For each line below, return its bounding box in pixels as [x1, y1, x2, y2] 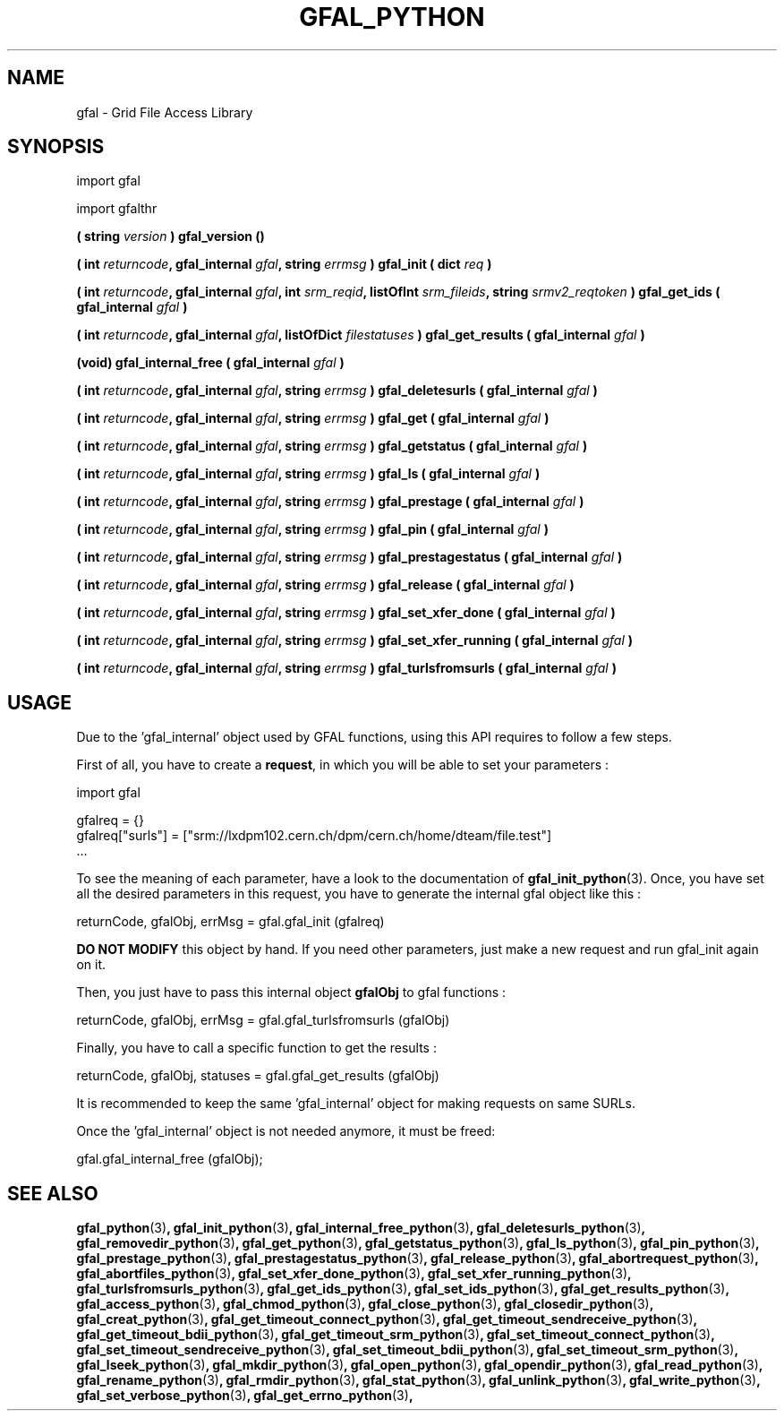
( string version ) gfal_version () [76, 228, 265, 245]
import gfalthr [76, 201, 158, 217]
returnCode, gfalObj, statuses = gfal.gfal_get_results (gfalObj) [76, 1068, 439, 1084]
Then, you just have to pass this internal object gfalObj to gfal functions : [76, 984, 507, 1001]
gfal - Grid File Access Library [76, 104, 253, 120]
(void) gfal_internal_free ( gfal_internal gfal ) [76, 355, 345, 371]
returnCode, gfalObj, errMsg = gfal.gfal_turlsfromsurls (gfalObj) [76, 1012, 450, 1028]
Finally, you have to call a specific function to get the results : [76, 1040, 437, 1056]
